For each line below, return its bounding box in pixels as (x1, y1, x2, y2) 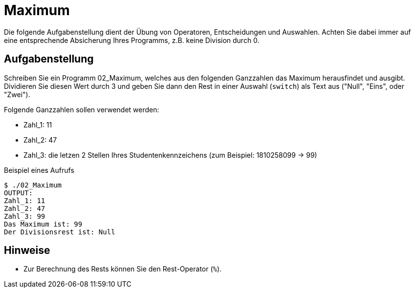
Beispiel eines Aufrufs (4, 166, 74, 174)
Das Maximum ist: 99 (4, 220, 83, 228)
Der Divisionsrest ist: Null (4, 228, 115, 236)
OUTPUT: (4, 188, 33, 197)
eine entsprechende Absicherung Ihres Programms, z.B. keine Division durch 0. (4, 36, 260, 44)
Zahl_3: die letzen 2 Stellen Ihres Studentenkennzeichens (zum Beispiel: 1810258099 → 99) (23, 150, 317, 159)
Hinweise (4, 244, 50, 257)
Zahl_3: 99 (4, 212, 45, 220)
